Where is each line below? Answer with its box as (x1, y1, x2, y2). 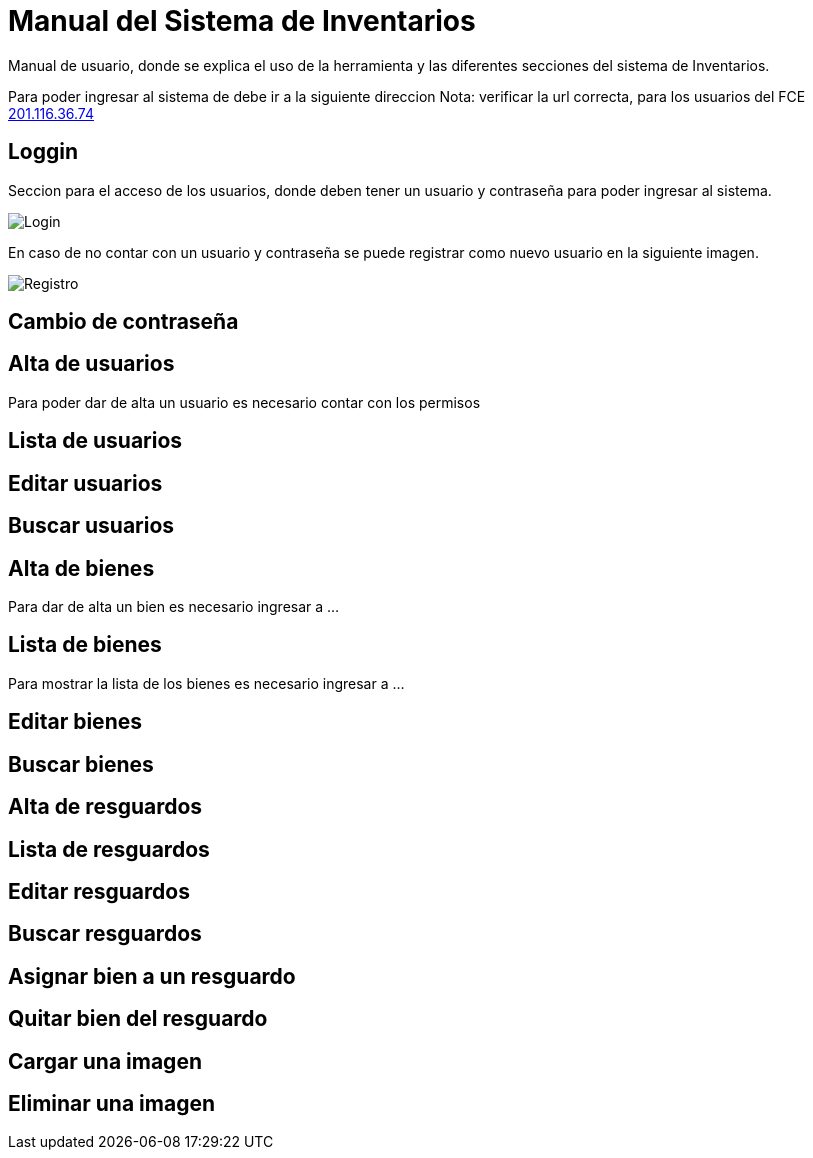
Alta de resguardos (8, 794, 203, 820)
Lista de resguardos (8, 836, 210, 862)
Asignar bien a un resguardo (8, 963, 296, 989)
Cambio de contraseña (8, 309, 239, 335)
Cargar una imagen (8, 1048, 202, 1074)
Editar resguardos (8, 878, 190, 904)
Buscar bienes (8, 751, 154, 777)
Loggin (8, 139, 79, 165)
